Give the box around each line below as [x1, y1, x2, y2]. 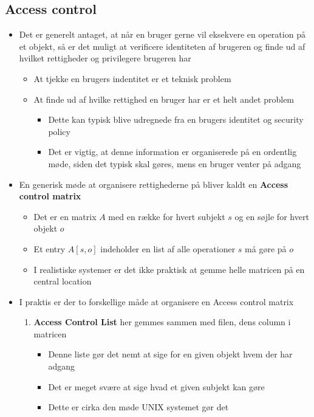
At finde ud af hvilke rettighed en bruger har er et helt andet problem [33, 92, 295, 105]
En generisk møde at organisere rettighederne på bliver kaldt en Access [19, 177, 288, 190]
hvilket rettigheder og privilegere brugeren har [19, 52, 191, 64]
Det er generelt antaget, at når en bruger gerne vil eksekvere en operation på [19, 28, 305, 41]
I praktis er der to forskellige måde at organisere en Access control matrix [19, 295, 294, 308]
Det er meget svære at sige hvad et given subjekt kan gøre [48, 380, 265, 393]
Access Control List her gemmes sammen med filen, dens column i [33, 315, 291, 328]
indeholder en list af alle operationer [100, 242, 236, 255]
